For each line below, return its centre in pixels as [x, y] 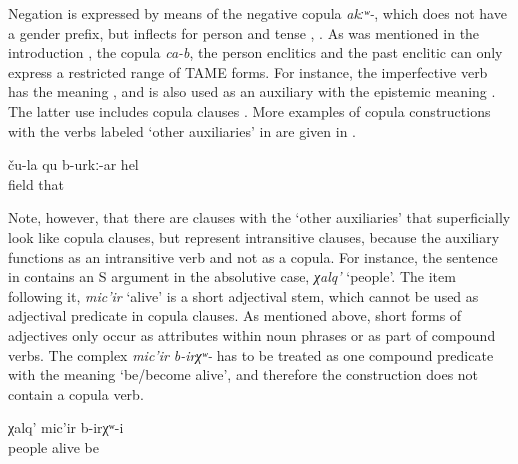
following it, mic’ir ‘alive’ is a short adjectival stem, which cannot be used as [243, 295]
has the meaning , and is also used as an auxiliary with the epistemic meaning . [252, 91]
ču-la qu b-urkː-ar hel [73, 164]
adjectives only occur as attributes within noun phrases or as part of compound [252, 334]
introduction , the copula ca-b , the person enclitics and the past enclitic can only [255, 52]
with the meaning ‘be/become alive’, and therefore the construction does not [243, 374]
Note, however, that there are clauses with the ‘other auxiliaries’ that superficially [259, 217]
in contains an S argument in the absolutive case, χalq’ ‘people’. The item [232, 276]
